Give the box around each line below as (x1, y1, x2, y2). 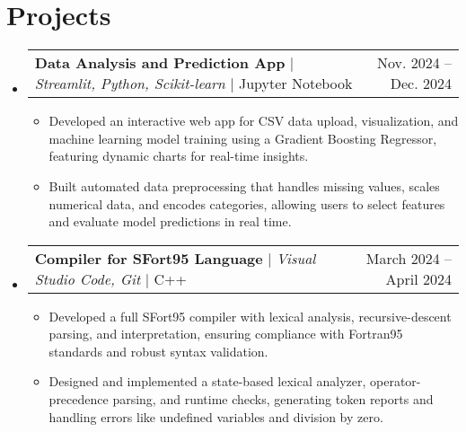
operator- (370, 372, 421, 391)
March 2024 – (365, 247, 452, 269)
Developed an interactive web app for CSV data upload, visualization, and (48, 111, 459, 130)
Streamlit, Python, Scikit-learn (34, 73, 225, 94)
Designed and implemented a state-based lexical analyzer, (48, 372, 366, 391)
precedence (48, 390, 109, 409)
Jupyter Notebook (238, 73, 353, 94)
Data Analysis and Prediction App (34, 52, 286, 74)
